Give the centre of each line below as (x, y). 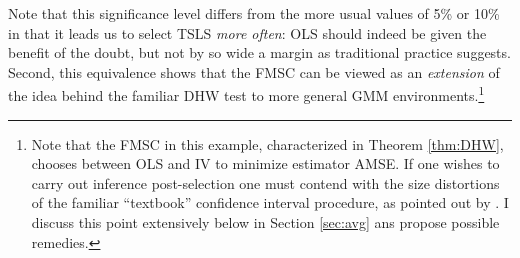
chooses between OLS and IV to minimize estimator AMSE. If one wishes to (265, 163)
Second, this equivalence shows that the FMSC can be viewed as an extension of (254, 71)
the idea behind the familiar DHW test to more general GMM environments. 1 (246, 94)
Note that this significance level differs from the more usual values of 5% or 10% (254, 13)
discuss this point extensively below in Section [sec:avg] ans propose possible (265, 222)
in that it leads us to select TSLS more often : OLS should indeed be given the (247, 32)
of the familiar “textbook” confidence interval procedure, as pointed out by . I (270, 202)
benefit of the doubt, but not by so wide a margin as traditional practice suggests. (259, 52)
